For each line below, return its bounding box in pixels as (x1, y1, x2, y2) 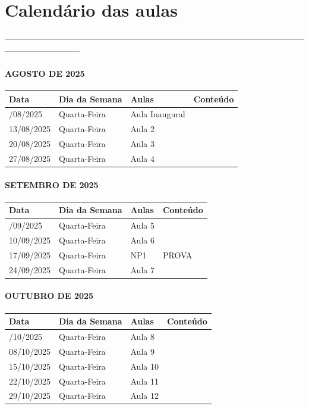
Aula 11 (130, 374, 159, 387)
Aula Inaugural (130, 108, 185, 120)
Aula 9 (130, 345, 154, 357)
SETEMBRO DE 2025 (5, 178, 99, 191)
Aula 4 (130, 152, 154, 164)
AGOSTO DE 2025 (5, 67, 85, 79)
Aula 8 (130, 330, 154, 342)
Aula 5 (130, 219, 154, 232)
